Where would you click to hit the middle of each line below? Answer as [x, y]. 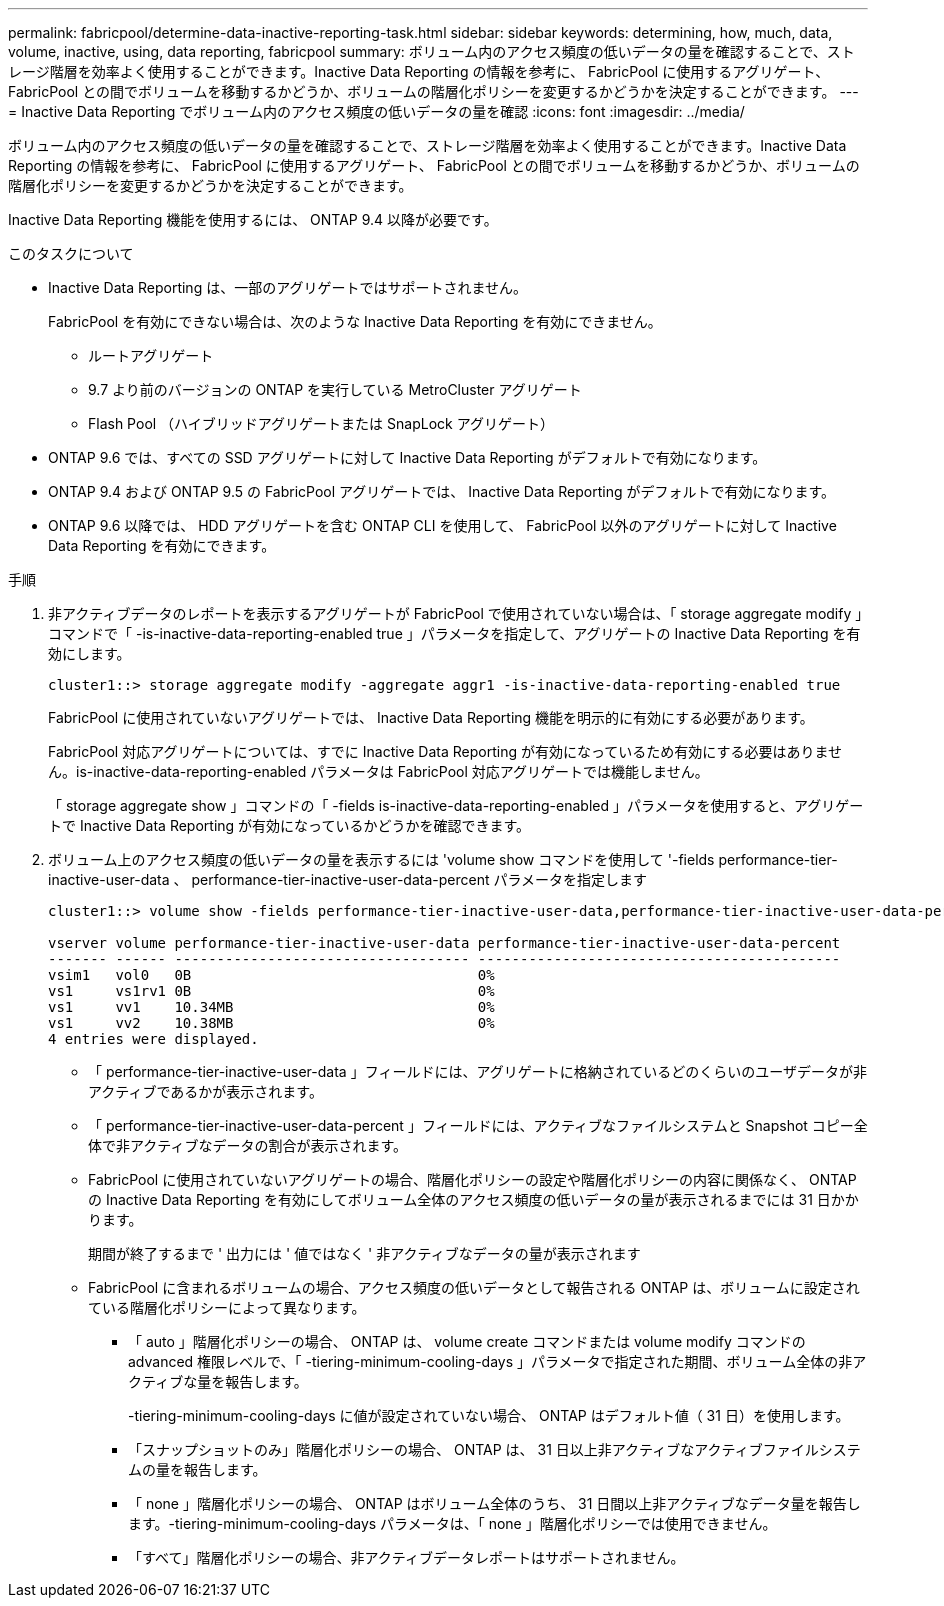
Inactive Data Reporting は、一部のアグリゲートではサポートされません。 [288, 287]
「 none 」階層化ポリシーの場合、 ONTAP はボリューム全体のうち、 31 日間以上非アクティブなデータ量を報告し [494, 1503]
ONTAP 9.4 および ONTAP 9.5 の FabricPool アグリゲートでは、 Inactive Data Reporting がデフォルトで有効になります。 [442, 491]
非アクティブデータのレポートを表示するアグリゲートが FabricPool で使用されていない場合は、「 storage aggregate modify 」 [455, 613]
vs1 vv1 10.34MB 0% [271, 1007]
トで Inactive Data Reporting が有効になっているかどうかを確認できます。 [289, 825]
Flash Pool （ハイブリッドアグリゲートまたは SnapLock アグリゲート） [321, 423]
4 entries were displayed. [153, 1039]
